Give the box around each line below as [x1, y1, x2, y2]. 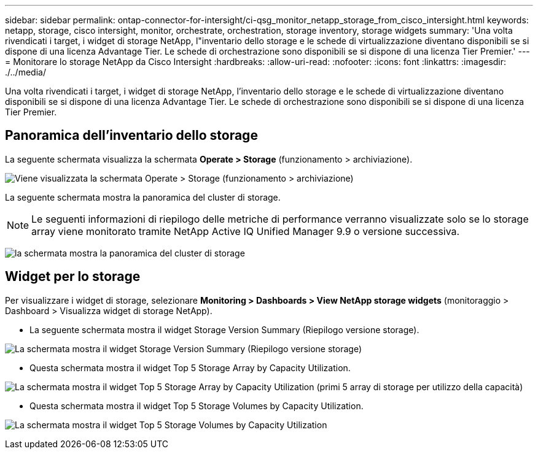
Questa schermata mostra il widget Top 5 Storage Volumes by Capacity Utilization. [29, 400, 364, 411]
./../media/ [5, 67, 46, 77]
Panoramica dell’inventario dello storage [5, 128, 258, 144]
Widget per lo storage [5, 269, 141, 285]
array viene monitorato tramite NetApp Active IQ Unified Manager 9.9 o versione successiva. [31, 225, 460, 237]
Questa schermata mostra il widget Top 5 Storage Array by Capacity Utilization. [29, 362, 351, 373]
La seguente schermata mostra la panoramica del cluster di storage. [5, 191, 281, 202]
